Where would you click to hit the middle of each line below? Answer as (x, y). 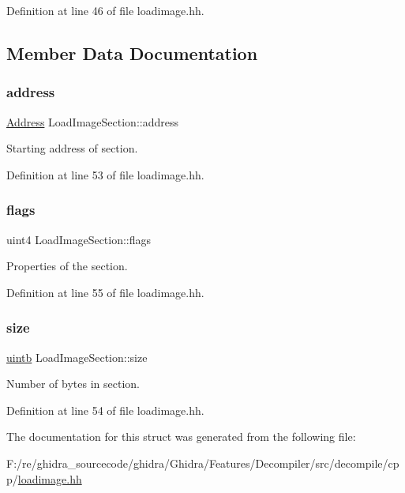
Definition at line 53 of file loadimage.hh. (105, 174)
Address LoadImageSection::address (92, 121)
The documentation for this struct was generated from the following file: (181, 437)
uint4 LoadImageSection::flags (79, 239)
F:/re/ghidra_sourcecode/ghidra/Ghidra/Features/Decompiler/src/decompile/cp (203, 463)
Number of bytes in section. (73, 384)
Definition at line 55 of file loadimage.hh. (105, 292)
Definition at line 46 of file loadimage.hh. (105, 10)
